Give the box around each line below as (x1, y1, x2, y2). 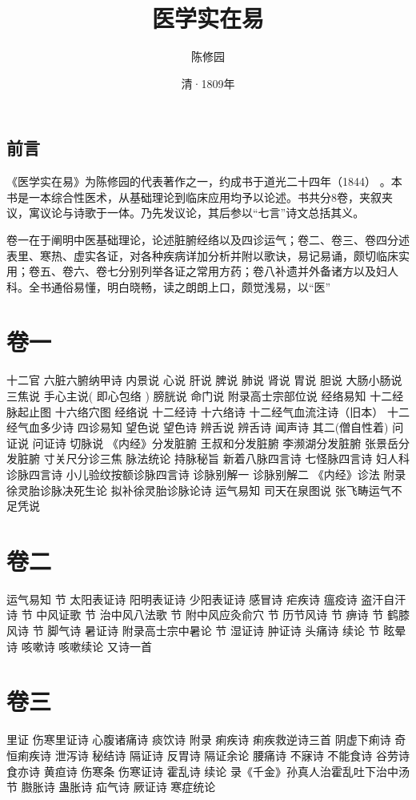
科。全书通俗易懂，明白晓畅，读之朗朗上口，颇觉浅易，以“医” (6, 278, 331, 295)
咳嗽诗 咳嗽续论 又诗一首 (21, 637, 152, 654)
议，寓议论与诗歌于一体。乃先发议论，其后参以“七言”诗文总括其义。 (6, 204, 365, 221)
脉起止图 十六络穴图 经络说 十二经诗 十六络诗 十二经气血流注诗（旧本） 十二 (6, 403, 410, 420)
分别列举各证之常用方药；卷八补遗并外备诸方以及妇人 (118, 263, 398, 279)
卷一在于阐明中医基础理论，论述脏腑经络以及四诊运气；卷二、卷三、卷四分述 (6, 231, 410, 247)
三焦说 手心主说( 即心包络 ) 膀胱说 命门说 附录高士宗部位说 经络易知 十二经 (6, 388, 404, 404)
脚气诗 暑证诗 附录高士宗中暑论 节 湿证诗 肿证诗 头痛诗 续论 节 (47, 622, 380, 639)
